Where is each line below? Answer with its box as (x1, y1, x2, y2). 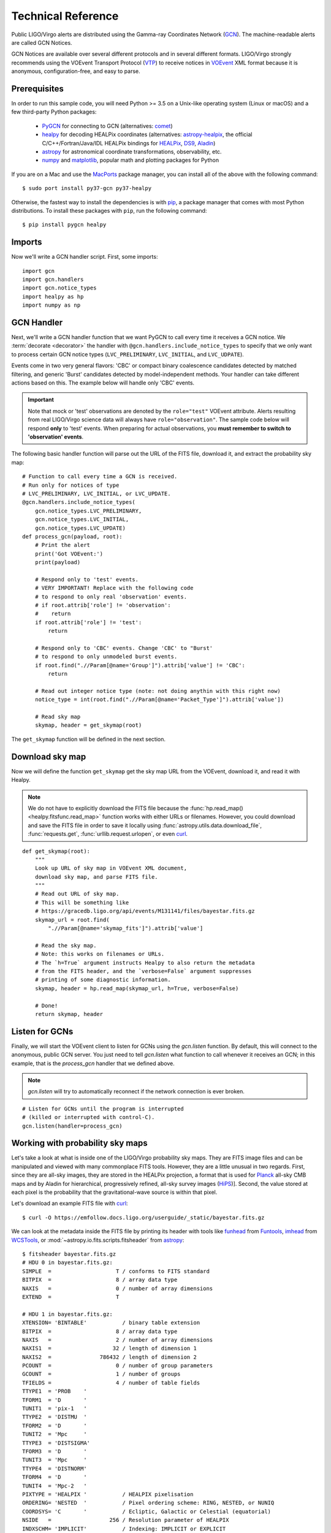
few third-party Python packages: (11, 108, 97, 116)
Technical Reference (11, 9, 119, 23)
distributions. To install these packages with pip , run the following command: (11, 207, 207, 214)
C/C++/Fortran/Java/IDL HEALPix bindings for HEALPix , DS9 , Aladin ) (42, 139, 216, 147)
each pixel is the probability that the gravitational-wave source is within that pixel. (11, 1188, 218, 1196)
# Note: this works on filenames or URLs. (34, 950, 165, 958)
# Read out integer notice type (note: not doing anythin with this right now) (34, 687, 281, 694)
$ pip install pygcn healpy (22, 221, 107, 228)
